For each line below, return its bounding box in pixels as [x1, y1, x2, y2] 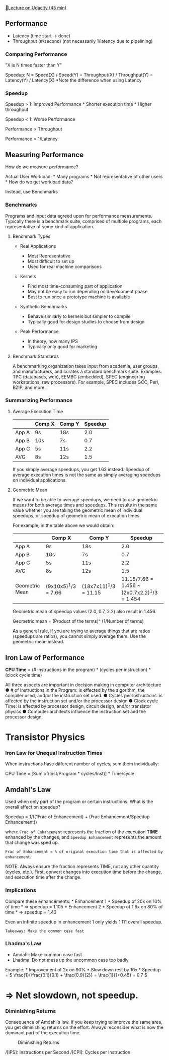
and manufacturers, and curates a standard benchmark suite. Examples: [12, 368, 162, 374]
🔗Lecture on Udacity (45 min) [5, 5, 67, 11]
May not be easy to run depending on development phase [27, 288, 148, 294]
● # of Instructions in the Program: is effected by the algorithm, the [5, 687, 145, 693]
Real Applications [20, 243, 56, 249]
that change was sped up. [5, 839, 59, 846]
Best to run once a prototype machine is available [27, 294, 130, 300]
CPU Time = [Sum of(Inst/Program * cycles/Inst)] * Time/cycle [5, 771, 135, 777]
